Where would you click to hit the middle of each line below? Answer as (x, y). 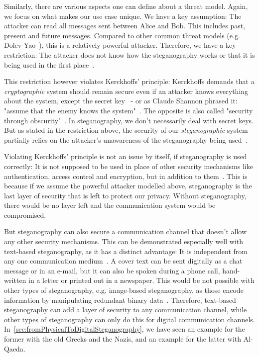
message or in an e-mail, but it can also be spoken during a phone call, (112, 270)
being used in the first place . (49, 64)
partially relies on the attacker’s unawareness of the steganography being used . (126, 139)
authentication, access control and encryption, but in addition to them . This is (126, 176)
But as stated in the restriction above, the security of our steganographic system (126, 130)
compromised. (25, 215)
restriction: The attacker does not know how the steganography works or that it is (129, 54)
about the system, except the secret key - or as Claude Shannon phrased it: (121, 101)
